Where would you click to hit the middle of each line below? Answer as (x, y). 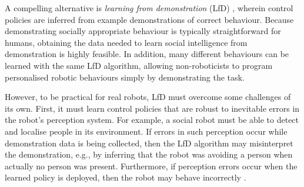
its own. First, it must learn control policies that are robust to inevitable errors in (152, 108)
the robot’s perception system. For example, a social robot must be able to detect (152, 120)
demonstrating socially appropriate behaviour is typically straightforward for (143, 31)
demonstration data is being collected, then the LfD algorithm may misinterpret (149, 143)
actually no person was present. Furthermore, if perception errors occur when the (151, 166)
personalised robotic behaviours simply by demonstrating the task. (125, 77)
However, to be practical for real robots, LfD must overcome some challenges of (148, 97)
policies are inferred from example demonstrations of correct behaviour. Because (149, 19)
